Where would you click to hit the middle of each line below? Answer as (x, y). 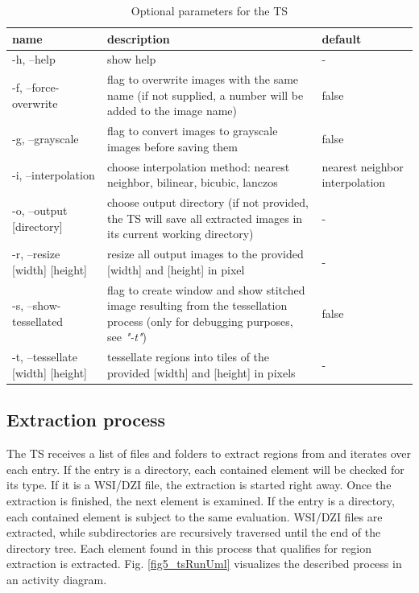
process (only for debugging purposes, (200, 321)
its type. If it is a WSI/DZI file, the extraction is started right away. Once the (199, 485)
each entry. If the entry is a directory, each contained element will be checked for (205, 469)
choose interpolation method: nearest (199, 166)
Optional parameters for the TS (209, 10)
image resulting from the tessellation (197, 305)
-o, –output (40, 210)
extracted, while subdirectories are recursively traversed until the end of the (194, 532)
